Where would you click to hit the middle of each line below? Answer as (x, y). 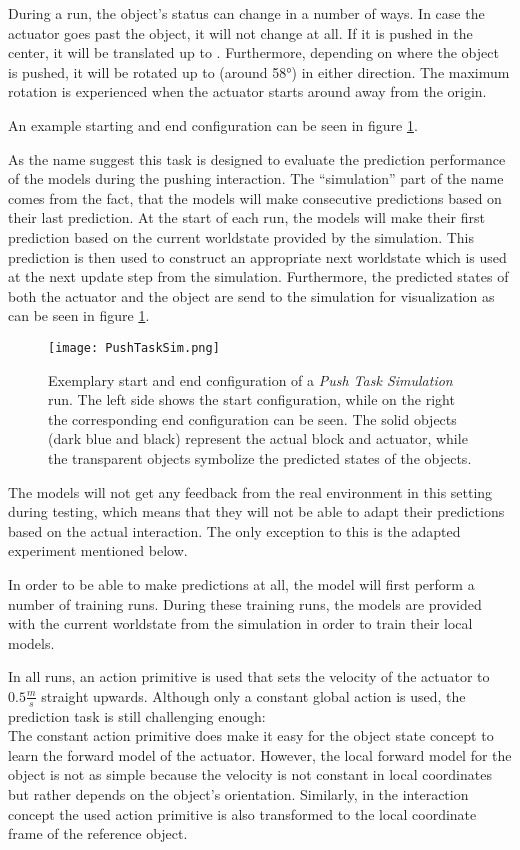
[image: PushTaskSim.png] (134, 347)
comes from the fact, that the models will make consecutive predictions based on (255, 197)
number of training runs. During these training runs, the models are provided (245, 603)
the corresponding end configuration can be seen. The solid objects (252, 418)
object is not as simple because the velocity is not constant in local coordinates (250, 774)
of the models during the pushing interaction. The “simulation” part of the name (256, 178)
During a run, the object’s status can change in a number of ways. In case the (246, 13)
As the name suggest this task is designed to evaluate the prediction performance (257, 158)
